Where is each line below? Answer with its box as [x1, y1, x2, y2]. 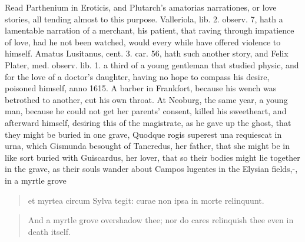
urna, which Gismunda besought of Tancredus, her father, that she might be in [5, 140, 290, 152]
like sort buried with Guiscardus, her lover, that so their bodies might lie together [5, 151, 300, 163]
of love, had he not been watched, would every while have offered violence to [5, 35, 281, 48]
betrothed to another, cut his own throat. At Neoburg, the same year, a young [5, 93, 288, 105]
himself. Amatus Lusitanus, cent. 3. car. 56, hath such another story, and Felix [5, 47, 289, 59]
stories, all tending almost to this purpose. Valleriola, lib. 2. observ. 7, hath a [5, 12, 283, 25]
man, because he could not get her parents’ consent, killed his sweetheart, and [5, 105, 287, 117]
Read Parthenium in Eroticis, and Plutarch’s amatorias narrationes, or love [5, 1, 277, 13]
